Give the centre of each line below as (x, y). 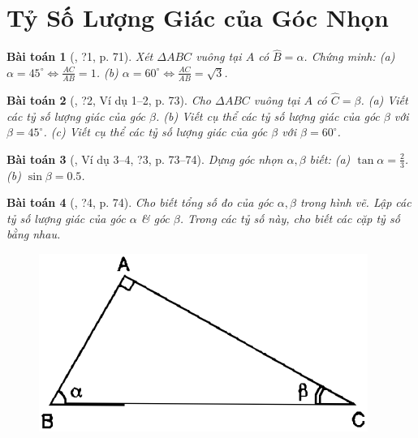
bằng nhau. (34, 234)
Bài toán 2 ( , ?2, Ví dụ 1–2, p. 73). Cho (109, 99)
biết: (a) (330, 159)
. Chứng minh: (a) (349, 56)
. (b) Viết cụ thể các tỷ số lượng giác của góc (268, 116)
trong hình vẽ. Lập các (356, 202)
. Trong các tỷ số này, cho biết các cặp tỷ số (290, 218)
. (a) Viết (384, 99)
